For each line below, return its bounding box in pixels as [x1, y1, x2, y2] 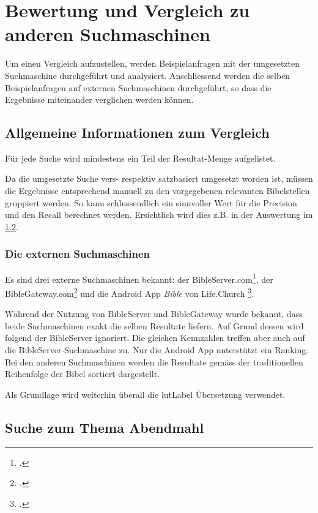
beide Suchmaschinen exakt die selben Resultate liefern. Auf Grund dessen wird [5, 319, 304, 332]
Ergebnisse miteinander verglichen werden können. [5, 93, 194, 106]
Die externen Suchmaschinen [5, 246, 150, 261]
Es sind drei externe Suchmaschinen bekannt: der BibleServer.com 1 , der [5, 271, 273, 285]
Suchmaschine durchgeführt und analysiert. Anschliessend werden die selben [5, 69, 290, 81]
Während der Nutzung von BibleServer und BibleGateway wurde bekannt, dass [5, 307, 303, 320]
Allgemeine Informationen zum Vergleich [5, 123, 270, 142]
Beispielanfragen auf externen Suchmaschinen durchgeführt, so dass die [5, 81, 272, 94]
